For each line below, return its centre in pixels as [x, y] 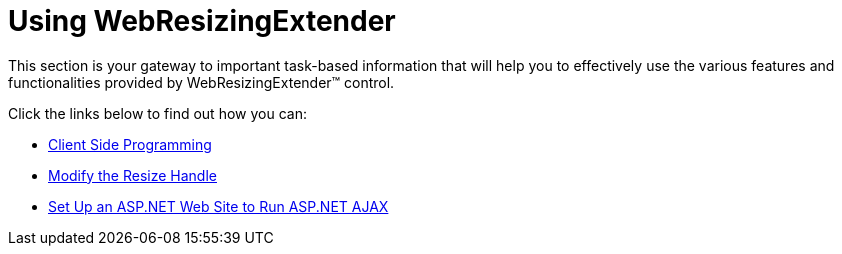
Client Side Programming [130, 144]
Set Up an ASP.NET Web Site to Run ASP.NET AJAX [218, 206]
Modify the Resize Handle [132, 175]
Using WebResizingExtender [202, 21]
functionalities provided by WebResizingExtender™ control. [201, 82]
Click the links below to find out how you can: [157, 113]
